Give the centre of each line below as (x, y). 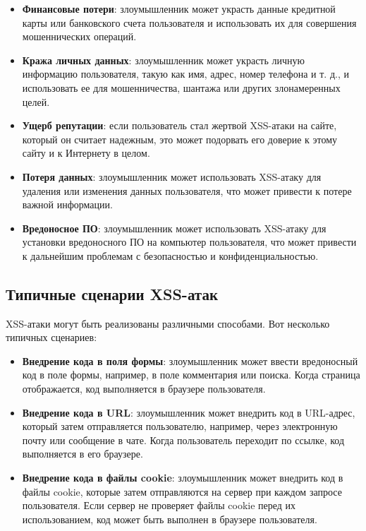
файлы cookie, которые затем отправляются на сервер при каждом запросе (182, 491)
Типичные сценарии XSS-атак (112, 293)
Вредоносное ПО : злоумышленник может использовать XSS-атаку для (174, 228)
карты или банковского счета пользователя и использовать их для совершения (189, 22)
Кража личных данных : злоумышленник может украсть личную (163, 60)
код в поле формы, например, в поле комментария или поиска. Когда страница (191, 375)
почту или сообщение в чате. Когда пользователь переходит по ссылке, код (183, 440)
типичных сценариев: (51, 337)
